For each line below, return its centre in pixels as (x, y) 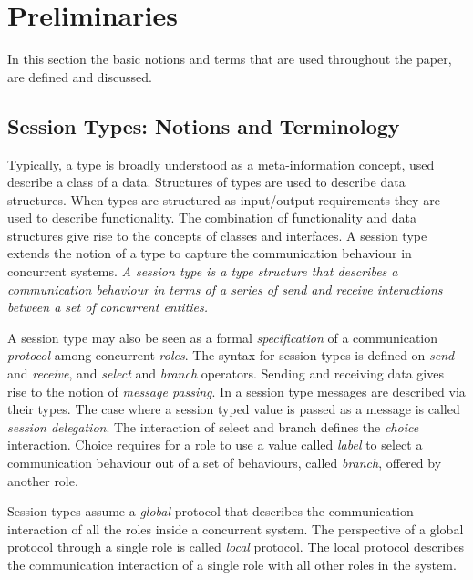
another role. (43, 480)
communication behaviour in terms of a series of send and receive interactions (225, 289)
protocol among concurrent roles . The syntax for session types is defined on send (231, 355)
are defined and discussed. (80, 76)
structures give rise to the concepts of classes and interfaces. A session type (217, 235)
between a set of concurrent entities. (108, 307)
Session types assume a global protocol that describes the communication (211, 511)
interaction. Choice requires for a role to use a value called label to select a (215, 445)
